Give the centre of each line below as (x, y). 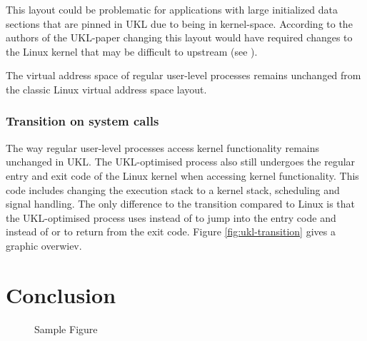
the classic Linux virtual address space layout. (106, 89)
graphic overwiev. (44, 245)
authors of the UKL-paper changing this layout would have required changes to (179, 37)
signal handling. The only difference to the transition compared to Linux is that (181, 204)
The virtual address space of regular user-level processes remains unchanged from (183, 75)
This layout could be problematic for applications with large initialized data (172, 9)
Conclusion (61, 294)
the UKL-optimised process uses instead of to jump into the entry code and (171, 217)
